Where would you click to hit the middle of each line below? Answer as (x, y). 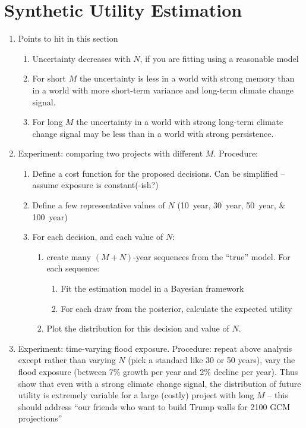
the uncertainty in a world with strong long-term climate (180, 122)
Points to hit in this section (68, 38)
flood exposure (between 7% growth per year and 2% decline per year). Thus (158, 371)
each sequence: (73, 268)
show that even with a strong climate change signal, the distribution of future (160, 383)
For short (49, 78)
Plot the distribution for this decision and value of (138, 328)
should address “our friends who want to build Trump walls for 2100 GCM (154, 406)
